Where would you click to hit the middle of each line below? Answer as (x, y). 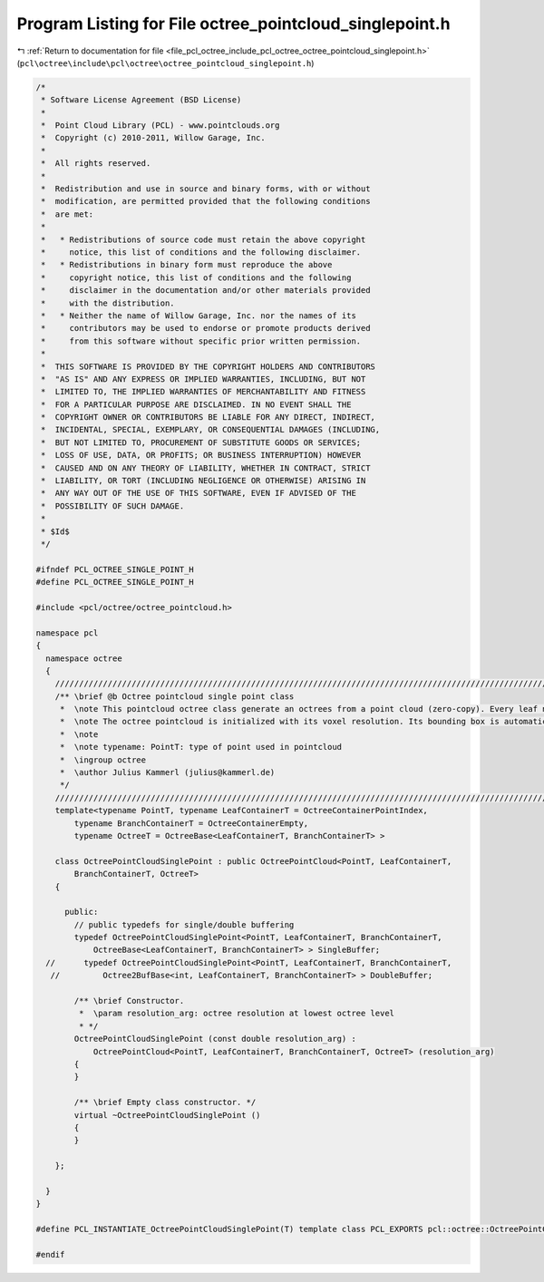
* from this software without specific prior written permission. (201, 341)
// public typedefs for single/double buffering (184, 924)
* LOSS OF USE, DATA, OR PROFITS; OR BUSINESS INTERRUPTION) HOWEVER (201, 455)
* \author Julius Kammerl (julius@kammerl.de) (167, 772)
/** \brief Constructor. (129, 1001)
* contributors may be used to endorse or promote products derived (206, 328)
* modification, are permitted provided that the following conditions (206, 201)
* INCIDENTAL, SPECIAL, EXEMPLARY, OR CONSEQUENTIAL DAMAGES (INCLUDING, (211, 430)
